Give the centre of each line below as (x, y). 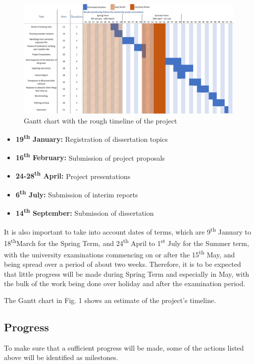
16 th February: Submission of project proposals (90, 157)
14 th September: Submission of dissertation (85, 212)
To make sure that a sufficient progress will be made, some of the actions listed (124, 347)
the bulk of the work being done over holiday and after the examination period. (125, 283)
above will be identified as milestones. (61, 357)
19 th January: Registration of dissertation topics (92, 138)
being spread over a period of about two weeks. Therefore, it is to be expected (123, 264)
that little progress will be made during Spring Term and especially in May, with (127, 273)
